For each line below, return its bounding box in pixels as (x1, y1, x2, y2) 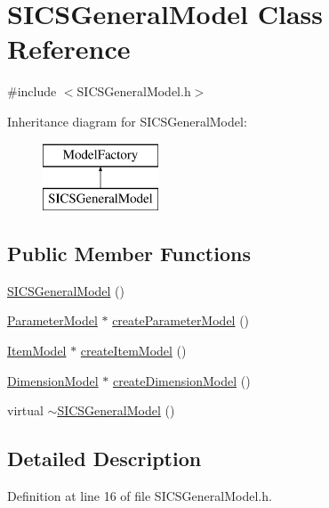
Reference (7, 30, 131, 67)
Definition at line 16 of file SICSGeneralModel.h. (7, 487, 272, 505)
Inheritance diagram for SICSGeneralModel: (7, 111, 247, 130)
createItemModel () (80, 341, 187, 360)
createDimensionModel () (112, 371, 251, 389)
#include (7, 82, 57, 101)
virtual (7, 401, 44, 420)
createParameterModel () (112, 311, 250, 330)
